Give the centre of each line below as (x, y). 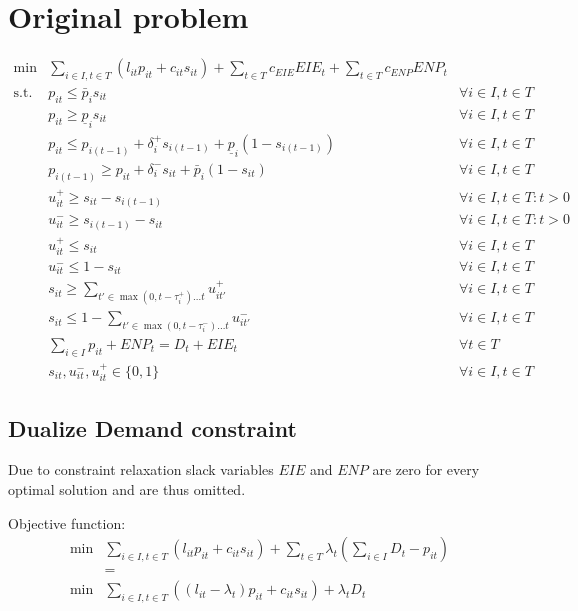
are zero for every (426, 469)
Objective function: (67, 522)
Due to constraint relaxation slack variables (141, 469)
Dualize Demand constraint (152, 427)
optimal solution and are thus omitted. (127, 488)
